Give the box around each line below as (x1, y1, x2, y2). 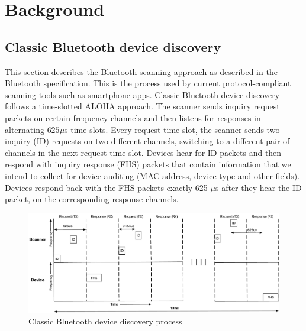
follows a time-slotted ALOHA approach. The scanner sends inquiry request (5, 100, 280, 112)
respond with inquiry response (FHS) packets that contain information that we (5, 158, 291, 170)
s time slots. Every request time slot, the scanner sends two (65, 123, 280, 135)
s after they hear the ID (215, 181, 302, 193)
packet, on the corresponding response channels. (5, 193, 179, 205)
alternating (5, 123, 44, 135)
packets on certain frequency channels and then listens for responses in (5, 111, 261, 124)
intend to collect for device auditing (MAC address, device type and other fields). (5, 169, 300, 181)
